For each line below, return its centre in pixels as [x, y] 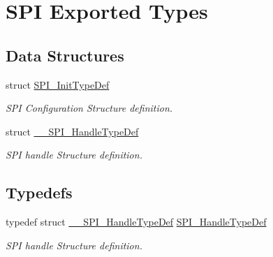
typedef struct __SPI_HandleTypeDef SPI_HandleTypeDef [136, 222]
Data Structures [65, 55]
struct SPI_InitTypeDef [58, 84]
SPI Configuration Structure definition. [89, 108]
